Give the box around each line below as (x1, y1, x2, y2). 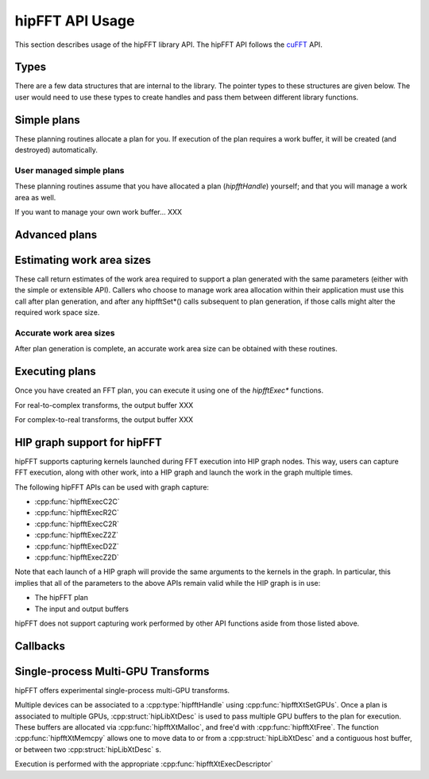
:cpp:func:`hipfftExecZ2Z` (34, 530, 119, 540)
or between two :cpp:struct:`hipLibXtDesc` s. (14, 744, 162, 754)
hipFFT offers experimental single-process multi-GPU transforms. (14, 685, 230, 695)
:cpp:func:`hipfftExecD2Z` (34, 541, 119, 551)
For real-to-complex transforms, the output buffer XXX (14, 400, 194, 409)
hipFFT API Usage (14, 12, 135, 29)
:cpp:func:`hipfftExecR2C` (34, 508, 119, 517)
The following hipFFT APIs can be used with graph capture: (14, 482, 210, 492)
